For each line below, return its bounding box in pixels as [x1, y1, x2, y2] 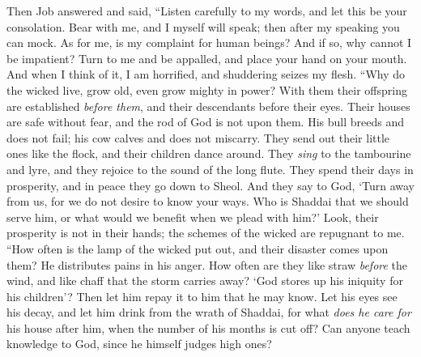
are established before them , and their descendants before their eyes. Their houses [6, 97, 410, 114]
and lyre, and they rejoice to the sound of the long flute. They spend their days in [6, 160, 414, 177]
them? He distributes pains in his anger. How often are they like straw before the [6, 256, 408, 273]
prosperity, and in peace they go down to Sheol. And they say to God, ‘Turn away [6, 176, 415, 193]
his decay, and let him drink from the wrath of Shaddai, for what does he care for [6, 304, 411, 321]
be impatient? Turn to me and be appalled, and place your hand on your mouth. [6, 49, 407, 66]
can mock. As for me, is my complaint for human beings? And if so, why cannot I [6, 34, 412, 51]
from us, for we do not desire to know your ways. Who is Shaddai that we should [6, 193, 409, 210]
